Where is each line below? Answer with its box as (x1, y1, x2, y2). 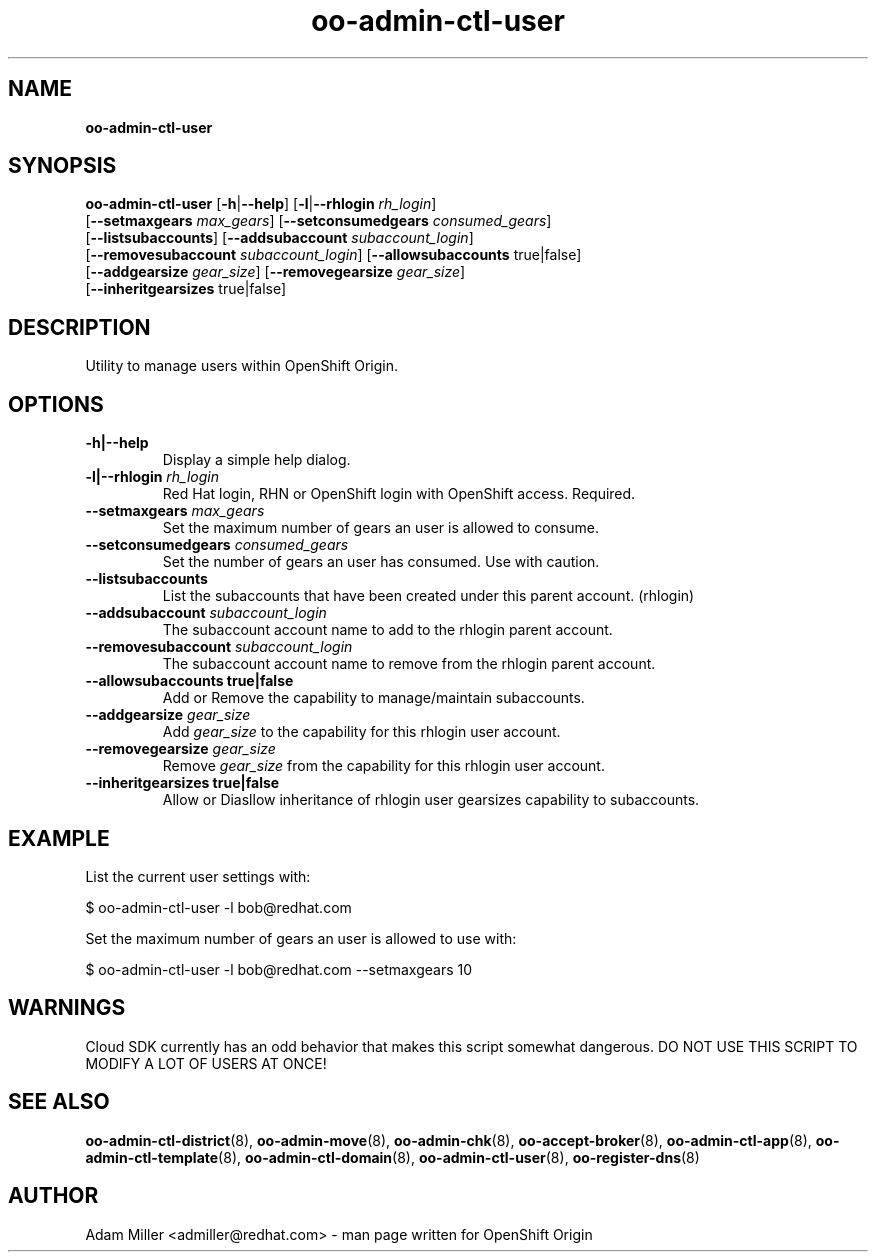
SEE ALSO (8, 1089, 110, 1115)
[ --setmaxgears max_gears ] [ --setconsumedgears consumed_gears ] (85, 212, 552, 230)
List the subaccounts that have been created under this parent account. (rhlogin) (162, 587, 695, 605)
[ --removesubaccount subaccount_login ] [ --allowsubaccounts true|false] (85, 246, 582, 264)
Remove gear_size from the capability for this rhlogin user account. (162, 757, 605, 775)
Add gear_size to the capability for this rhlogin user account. (162, 723, 561, 741)
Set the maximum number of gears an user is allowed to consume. (162, 519, 599, 537)
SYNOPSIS (8, 153, 117, 179)
